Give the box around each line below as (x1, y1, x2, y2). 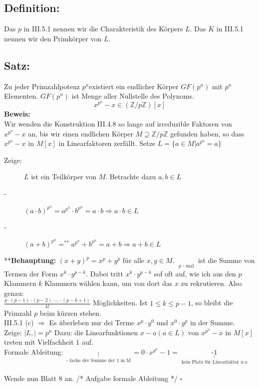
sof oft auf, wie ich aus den (154, 268, 236, 278)
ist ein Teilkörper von (31, 171, 97, 182)
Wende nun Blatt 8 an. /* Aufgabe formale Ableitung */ (4, 373, 178, 384)
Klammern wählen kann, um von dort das (44, 278, 173, 288)
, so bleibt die (191, 297, 233, 308)
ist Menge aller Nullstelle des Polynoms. (71, 91, 194, 101)
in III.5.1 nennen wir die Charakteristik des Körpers (23, 23, 183, 34)
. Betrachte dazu (105, 171, 156, 182)
